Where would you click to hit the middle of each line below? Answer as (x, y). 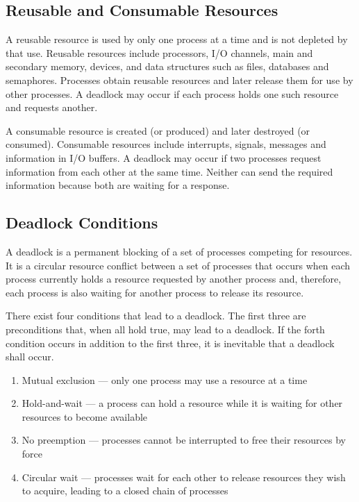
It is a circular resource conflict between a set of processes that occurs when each (178, 265)
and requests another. (52, 107)
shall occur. (30, 357)
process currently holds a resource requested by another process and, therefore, (174, 279)
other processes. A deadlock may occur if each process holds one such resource (172, 93)
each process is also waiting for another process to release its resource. (155, 292)
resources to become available (85, 416)
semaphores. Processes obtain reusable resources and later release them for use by (179, 80)
